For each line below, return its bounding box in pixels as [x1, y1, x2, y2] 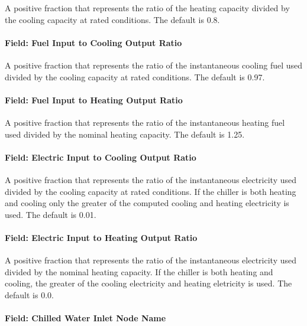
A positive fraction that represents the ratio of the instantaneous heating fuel [5, 116, 285, 128]
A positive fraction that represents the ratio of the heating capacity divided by [5, 2, 290, 14]
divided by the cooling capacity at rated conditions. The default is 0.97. [5, 70, 265, 83]
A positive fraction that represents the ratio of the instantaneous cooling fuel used [5, 58, 303, 71]
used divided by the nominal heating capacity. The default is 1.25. [5, 128, 245, 140]
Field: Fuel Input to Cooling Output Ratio [5, 36, 182, 48]
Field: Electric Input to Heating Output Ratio [5, 231, 198, 243]
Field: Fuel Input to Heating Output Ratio [5, 93, 183, 106]
